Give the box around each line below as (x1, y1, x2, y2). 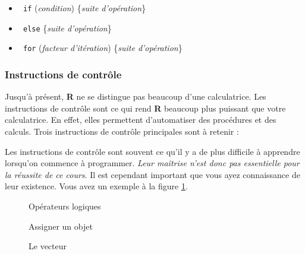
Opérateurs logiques (29, 199, 101, 212)
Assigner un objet (29, 220, 93, 232)
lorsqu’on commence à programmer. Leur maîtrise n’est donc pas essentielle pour (5, 157, 300, 169)
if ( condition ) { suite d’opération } (23, 2, 146, 14)
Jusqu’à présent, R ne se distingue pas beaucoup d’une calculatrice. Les (5, 90, 266, 103)
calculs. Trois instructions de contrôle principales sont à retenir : (5, 125, 239, 137)
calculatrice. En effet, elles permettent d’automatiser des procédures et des (5, 113, 276, 126)
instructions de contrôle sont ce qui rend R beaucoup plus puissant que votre (5, 101, 286, 114)
